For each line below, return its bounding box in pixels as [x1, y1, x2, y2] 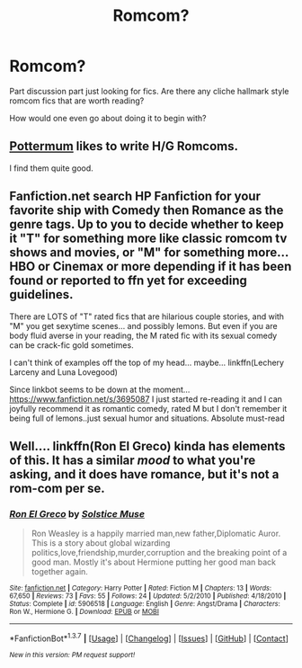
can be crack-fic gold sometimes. [9, 339, 134, 351]
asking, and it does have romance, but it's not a [9, 467, 280, 482]
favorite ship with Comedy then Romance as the [9, 203, 284, 218]
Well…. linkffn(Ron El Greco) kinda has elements [9, 438, 286, 454]
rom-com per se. [9, 480, 105, 495]
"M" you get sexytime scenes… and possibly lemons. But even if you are [9, 320, 278, 331]
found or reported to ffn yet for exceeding [9, 273, 247, 289]
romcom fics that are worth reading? [9, 95, 145, 106]
